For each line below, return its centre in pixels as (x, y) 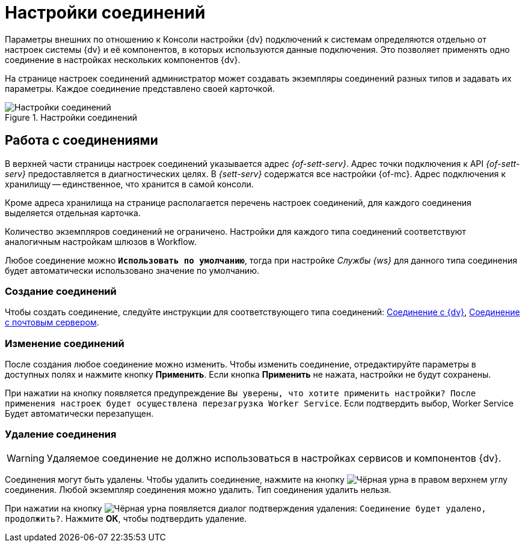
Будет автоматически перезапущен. (79, 414)
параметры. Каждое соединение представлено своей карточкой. (140, 88)
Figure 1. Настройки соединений (71, 117)
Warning (26, 458)
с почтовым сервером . (52, 322)
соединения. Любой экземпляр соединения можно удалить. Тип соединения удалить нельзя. (198, 489)
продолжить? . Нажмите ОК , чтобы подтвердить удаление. (126, 518)
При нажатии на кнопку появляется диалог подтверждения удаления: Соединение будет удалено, (246, 508)
